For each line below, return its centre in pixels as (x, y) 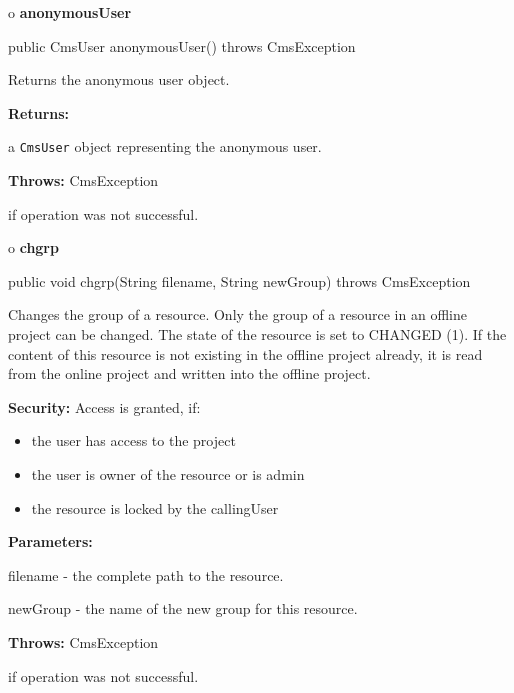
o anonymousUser (70, 12)
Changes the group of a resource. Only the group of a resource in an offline (237, 314)
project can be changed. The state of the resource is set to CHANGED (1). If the (257, 334)
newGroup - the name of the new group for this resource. (183, 608)
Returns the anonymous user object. (119, 79)
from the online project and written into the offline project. (189, 373)
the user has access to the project (133, 440)
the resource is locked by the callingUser (155, 507)
